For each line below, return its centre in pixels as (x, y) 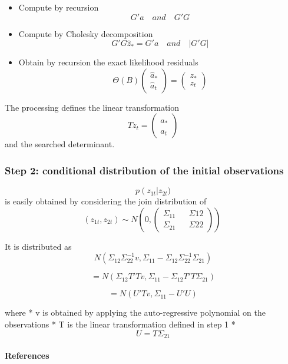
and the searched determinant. (60, 144)
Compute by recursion (59, 7)
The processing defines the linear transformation (92, 107)
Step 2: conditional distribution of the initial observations (144, 170)
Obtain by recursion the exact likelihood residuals (108, 62)
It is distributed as (38, 246)
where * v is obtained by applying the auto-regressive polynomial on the (135, 312)
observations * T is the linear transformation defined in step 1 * (120, 324)
